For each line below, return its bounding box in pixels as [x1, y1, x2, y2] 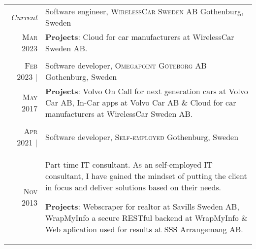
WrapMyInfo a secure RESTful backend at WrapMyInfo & [45, 212, 248, 223]
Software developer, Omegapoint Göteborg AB [45, 60, 207, 71]
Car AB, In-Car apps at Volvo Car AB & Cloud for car [45, 97, 236, 108]
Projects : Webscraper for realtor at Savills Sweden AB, [45, 201, 239, 212]
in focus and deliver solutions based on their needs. [45, 181, 222, 193]
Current [10, 11, 38, 23]
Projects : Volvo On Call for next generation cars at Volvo [45, 85, 248, 97]
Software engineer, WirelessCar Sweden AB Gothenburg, [45, 5, 244, 17]
